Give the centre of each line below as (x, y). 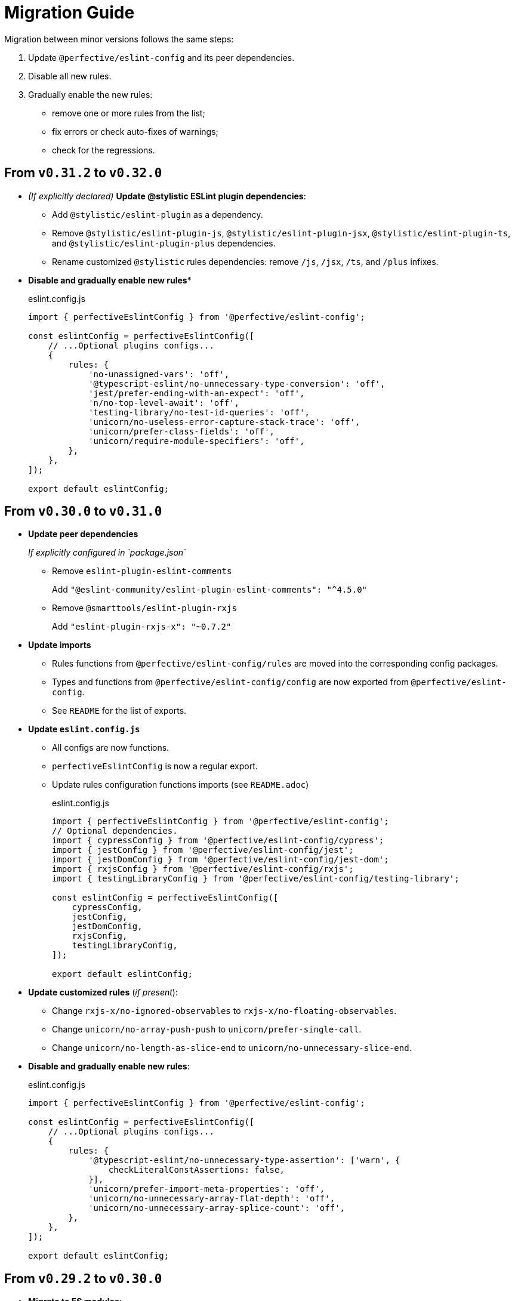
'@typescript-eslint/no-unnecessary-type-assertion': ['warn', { (244, 1160)
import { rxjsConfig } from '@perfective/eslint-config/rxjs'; (203, 869)
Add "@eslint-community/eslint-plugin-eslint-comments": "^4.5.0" (210, 590)
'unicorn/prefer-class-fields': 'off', (182, 431)
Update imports (60, 645)
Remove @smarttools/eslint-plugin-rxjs (144, 608)
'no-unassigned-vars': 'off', (159, 374)
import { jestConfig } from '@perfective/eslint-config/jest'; (203, 850)
